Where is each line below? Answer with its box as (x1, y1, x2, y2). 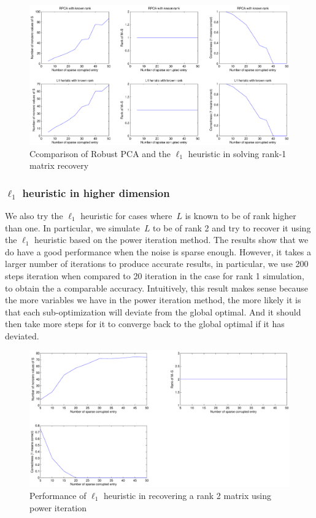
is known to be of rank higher (185, 209, 296, 222)
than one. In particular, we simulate (5, 221, 140, 234)
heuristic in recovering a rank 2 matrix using (104, 489, 272, 502)
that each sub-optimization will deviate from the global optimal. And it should (5, 305, 301, 318)
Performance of (29, 489, 87, 502)
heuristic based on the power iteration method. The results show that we (34, 233, 309, 246)
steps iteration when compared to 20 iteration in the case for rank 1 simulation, (5, 269, 304, 282)
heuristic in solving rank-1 (188, 147, 287, 160)
